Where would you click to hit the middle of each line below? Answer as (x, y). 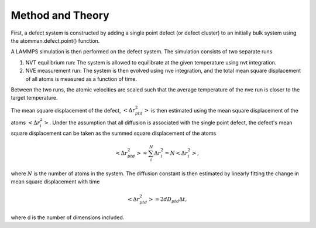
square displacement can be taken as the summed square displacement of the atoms (114, 133)
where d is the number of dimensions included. (68, 217)
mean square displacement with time (55, 182)
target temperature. (34, 98)
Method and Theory (60, 15)
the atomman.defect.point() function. (55, 40)
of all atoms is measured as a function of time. (81, 79)
